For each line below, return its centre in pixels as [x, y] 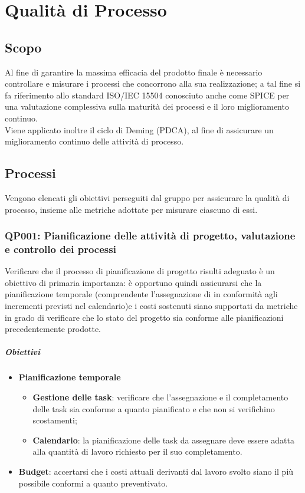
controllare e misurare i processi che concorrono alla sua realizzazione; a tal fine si [153, 83]
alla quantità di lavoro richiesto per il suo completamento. [137, 451]
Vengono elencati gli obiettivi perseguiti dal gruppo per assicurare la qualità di [147, 197]
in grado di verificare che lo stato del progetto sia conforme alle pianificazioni [144, 317]
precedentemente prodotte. [53, 329]
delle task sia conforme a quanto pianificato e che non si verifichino [154, 408]
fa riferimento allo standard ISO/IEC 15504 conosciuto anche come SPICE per [147, 95]
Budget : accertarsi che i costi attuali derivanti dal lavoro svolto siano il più [156, 471]
